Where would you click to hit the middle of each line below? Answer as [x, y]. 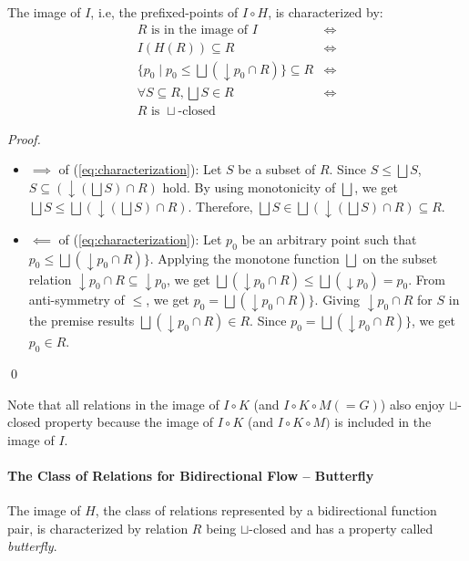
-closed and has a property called [341, 528]
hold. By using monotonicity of [249, 187]
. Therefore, [220, 207]
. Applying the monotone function [245, 258]
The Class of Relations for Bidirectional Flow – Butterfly [191, 475]
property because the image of [129, 422]
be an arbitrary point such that [329, 239]
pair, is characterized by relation [98, 528]
